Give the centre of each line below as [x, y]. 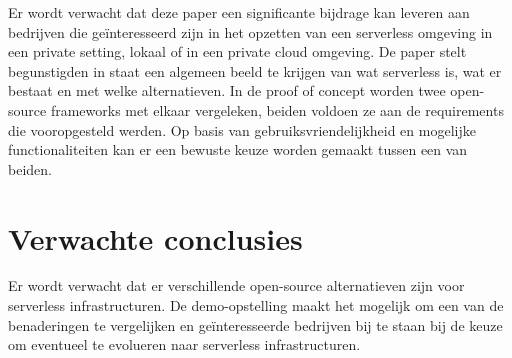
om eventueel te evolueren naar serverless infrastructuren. [184, 344]
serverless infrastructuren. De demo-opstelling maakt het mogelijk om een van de [256, 305]
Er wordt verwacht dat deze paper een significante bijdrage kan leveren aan [239, 12]
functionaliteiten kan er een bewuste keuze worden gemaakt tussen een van [238, 149]
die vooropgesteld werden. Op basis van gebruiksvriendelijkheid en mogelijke [242, 129]
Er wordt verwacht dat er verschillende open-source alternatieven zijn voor [236, 285]
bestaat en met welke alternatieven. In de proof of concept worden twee [227, 90]
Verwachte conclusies [155, 237]
